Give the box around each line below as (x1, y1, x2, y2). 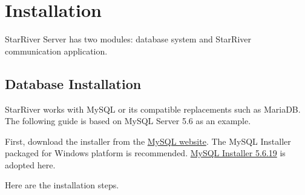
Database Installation (5, 74, 142, 93)
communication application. (5, 44, 108, 57)
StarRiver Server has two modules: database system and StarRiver (5, 33, 251, 45)
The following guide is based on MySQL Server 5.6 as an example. (5, 114, 251, 127)
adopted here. (5, 158, 56, 171)
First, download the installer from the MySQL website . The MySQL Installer (5, 134, 291, 147)
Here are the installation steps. (5, 179, 119, 191)
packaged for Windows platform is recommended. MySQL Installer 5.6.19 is (5, 147, 286, 159)
